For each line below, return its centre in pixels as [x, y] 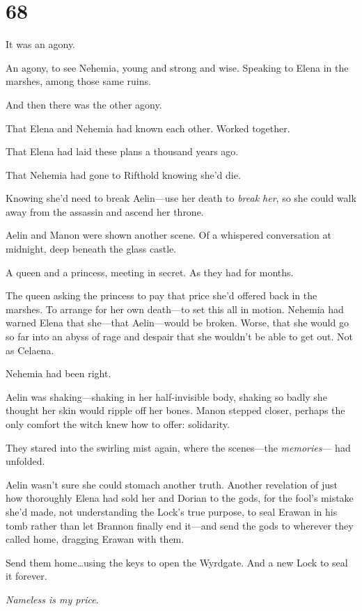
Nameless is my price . [52, 599]
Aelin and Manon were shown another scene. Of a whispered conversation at [168, 235]
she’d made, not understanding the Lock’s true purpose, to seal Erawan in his [172, 511]
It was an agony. [41, 44]
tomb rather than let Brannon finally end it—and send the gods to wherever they [180, 525]
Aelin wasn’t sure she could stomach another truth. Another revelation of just [172, 484]
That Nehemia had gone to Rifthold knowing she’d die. [123, 174]
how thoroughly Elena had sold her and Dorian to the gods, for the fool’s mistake [180, 498]
